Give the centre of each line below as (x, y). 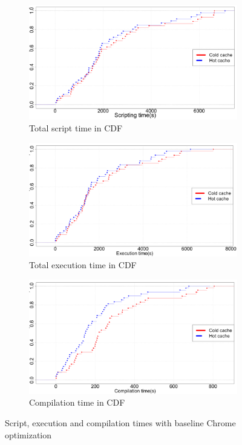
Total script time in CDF (76, 128)
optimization (28, 434)
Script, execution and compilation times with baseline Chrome (120, 422)
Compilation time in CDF (77, 402)
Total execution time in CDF (83, 265)
